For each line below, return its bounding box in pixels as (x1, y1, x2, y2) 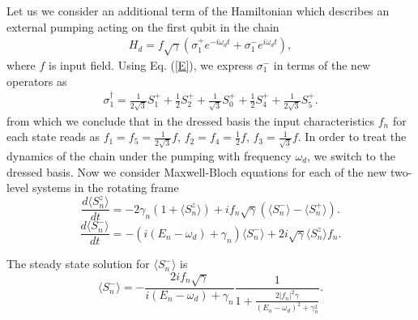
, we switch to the (307, 147, 395, 164)
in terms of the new (273, 56, 371, 73)
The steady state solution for (6, 255, 150, 272)
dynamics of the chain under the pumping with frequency (6, 147, 292, 164)
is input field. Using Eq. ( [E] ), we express (49, 56, 254, 73)
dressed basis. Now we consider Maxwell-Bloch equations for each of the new (6, 163, 387, 180)
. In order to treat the (297, 128, 407, 145)
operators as (6, 72, 67, 89)
